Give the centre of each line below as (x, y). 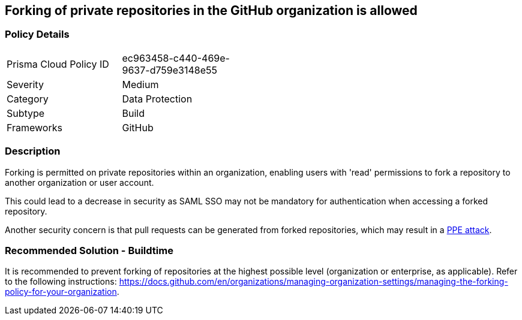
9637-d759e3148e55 (170, 70)
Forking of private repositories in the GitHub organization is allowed (211, 10)
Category (28, 99)
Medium (140, 84)
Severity (25, 84)
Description (33, 151)
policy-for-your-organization (61, 292)
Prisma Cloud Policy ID (58, 64)
